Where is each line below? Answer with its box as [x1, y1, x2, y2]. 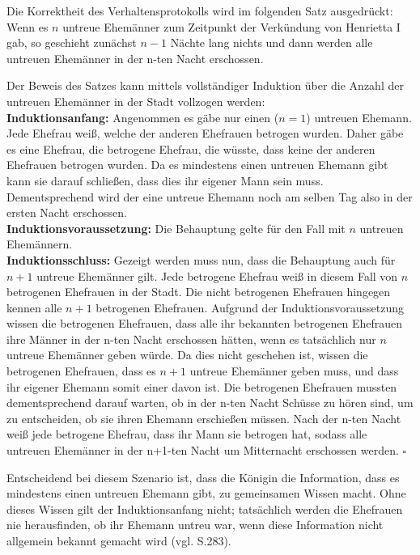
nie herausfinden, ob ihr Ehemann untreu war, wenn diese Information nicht [6, 516, 384, 533]
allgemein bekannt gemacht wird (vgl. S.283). [6, 532, 231, 549]
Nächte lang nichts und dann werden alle [170, 34, 373, 51]
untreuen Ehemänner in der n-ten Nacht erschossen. [6, 49, 264, 66]
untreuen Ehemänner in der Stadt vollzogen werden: [6, 92, 265, 109]
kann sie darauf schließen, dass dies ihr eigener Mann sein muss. [6, 172, 324, 189]
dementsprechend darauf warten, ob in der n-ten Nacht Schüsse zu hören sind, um [6, 394, 414, 411]
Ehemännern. [6, 235, 73, 252]
